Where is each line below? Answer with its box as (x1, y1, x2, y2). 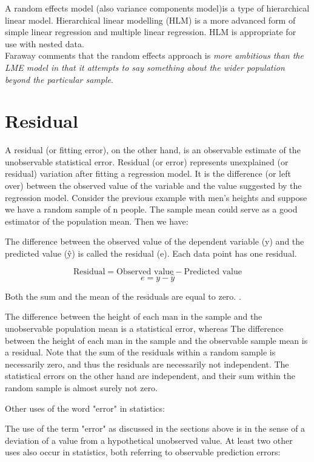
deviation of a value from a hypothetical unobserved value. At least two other (5, 434, 293, 446)
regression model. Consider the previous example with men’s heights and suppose (5, 191, 307, 203)
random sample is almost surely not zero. (5, 381, 158, 394)
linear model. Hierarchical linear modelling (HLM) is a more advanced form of (5, 13, 296, 26)
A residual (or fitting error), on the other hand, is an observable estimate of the (5, 144, 301, 156)
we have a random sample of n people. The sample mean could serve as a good (5, 203, 298, 216)
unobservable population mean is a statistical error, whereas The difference (5, 322, 284, 335)
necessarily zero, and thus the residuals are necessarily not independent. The (5, 357, 289, 370)
